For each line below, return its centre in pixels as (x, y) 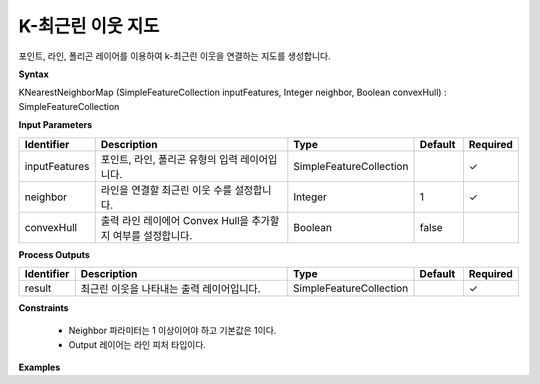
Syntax (33, 74)
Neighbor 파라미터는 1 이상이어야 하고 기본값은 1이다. (172, 331)
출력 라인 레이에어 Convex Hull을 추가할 (190, 220)
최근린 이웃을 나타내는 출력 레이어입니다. (170, 288)
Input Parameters (55, 125)
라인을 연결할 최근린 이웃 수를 (166, 190)
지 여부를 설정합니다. (146, 235)
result (38, 288)
